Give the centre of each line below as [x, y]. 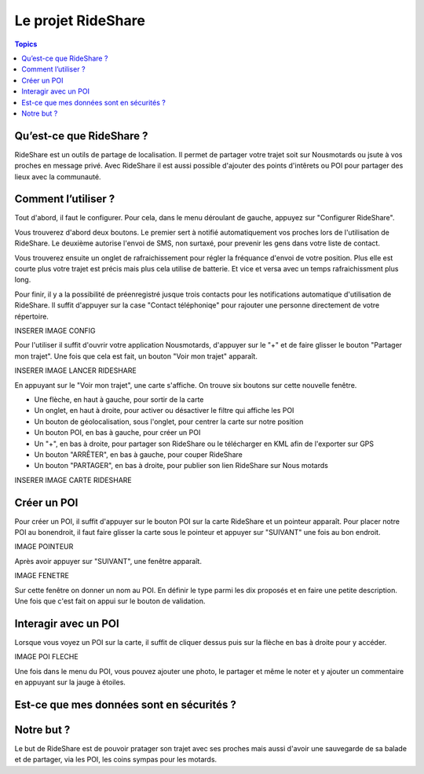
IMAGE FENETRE [42, 576]
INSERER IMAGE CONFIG [55, 331]
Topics [26, 44]
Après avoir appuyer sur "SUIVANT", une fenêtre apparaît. [108, 561]
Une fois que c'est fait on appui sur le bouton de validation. [110, 601]
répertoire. [31, 316]
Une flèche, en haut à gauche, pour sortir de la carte [119, 399]
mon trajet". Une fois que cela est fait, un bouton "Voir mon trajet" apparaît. [136, 356]
